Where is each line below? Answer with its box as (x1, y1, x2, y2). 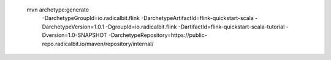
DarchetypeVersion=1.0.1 (42, 23, 104, 30)
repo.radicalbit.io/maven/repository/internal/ (42, 40, 154, 47)
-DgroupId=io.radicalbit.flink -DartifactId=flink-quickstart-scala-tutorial (105, 23, 285, 30)
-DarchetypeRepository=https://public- (108, 32, 208, 39)
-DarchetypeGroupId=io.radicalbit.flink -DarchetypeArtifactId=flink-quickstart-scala (42, 15, 254, 22)
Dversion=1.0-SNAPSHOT (42, 32, 107, 39)
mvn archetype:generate (26, 6, 89, 13)
